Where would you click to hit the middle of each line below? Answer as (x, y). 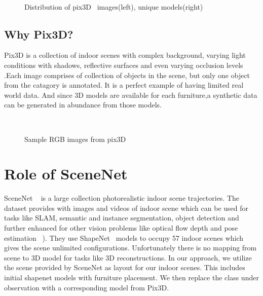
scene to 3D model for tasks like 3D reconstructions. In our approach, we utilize (128, 257)
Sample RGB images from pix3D (75, 139)
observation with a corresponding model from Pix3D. (87, 287)
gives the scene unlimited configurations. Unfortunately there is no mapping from (130, 248)
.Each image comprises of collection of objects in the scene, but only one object (127, 75)
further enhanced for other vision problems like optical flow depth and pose (121, 228)
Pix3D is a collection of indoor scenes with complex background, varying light (125, 55)
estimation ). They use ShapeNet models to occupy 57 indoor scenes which (124, 237)
